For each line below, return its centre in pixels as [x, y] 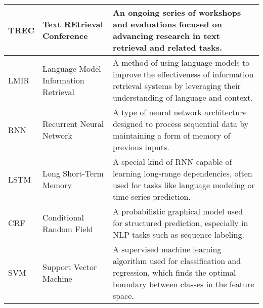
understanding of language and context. [183, 97]
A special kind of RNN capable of [172, 162]
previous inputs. [141, 147]
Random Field [68, 229]
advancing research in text [166, 36]
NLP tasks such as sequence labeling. [178, 234]
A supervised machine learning [167, 249]
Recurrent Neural [73, 124]
